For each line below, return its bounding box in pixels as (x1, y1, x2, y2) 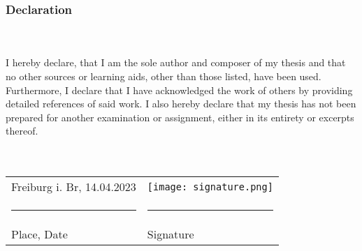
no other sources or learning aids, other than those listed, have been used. (6, 69, 321, 83)
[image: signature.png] (147, 181, 273, 192)
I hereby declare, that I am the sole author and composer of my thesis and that (6, 55, 346, 70)
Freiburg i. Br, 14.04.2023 (11, 178, 136, 195)
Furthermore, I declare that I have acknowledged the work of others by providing (6, 82, 353, 97)
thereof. (6, 123, 38, 138)
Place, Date (11, 226, 68, 243)
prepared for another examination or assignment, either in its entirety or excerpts (6, 109, 354, 124)
